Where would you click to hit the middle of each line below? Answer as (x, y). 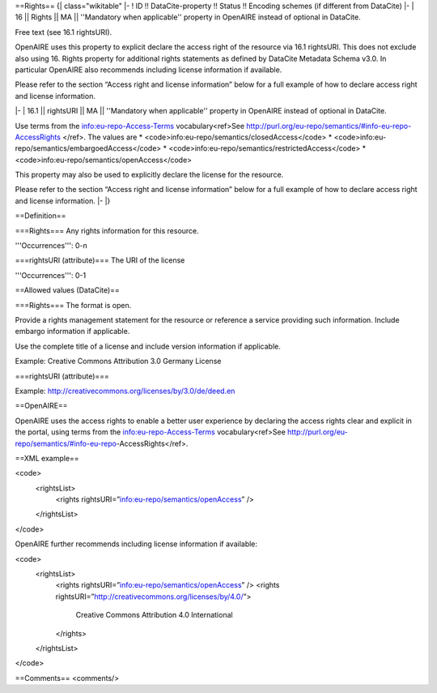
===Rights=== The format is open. (73, 305)
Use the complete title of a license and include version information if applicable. (148, 346)
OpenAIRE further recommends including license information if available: (136, 544)
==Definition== (40, 216)
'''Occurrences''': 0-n (51, 246)
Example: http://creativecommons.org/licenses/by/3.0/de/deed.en (125, 391)
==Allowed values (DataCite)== (68, 290)
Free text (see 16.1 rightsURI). (64, 32)
